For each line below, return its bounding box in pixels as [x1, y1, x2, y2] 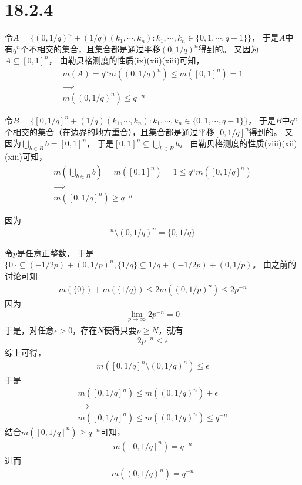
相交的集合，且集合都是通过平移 [36, 42, 160, 55]
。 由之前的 [252, 258, 297, 270]
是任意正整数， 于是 [17, 246, 94, 259]
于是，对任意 [5, 323, 54, 336]
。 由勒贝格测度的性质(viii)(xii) [179, 137, 297, 149]
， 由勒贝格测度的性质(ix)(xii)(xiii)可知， [48, 54, 204, 66]
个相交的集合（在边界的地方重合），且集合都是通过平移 [5, 125, 214, 138]
